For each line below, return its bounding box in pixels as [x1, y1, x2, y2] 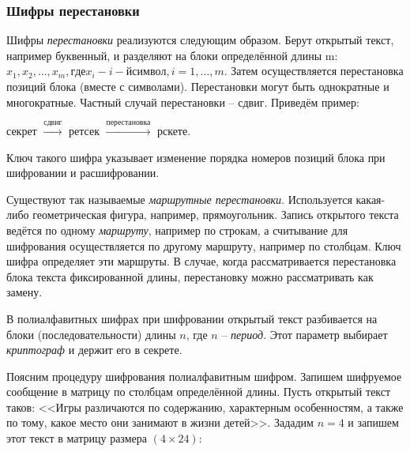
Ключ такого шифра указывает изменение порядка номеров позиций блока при [6, 149, 386, 165]
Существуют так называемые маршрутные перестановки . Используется [6, 190, 352, 207]
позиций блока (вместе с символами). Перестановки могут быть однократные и [6, 78, 389, 94]
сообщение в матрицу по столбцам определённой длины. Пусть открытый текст [6, 383, 391, 400]
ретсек [69, 122, 100, 138]
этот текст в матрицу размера [6, 430, 147, 446]
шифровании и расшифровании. [6, 164, 160, 181]
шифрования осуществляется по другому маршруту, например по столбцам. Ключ [6, 237, 401, 254]
